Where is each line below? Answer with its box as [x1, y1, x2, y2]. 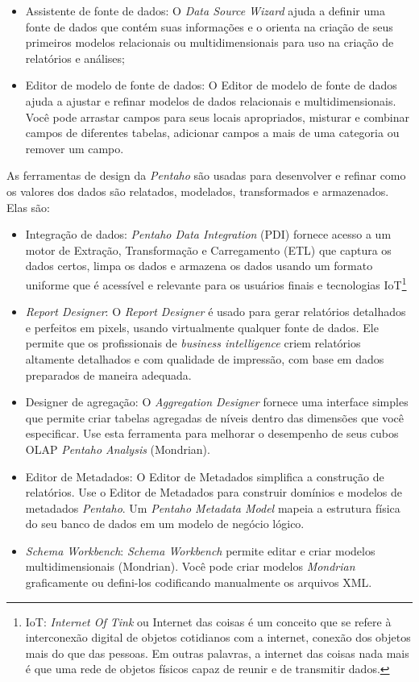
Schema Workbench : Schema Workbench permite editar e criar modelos [25, 542, 375, 559]
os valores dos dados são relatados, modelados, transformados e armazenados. [6, 182, 389, 199]
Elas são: [6, 198, 51, 215]
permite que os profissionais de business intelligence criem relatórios [25, 335, 361, 351]
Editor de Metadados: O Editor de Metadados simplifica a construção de [25, 468, 384, 484]
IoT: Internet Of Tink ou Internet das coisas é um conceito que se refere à [25, 613, 392, 630]
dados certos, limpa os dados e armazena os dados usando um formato [25, 257, 373, 274]
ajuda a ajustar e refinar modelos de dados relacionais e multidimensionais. [25, 92, 396, 109]
